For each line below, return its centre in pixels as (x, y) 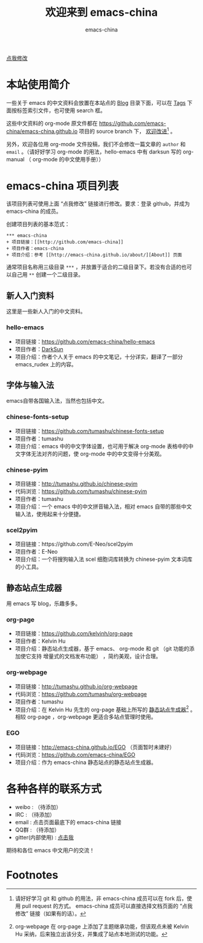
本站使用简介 (38, 85)
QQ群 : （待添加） (37, 830)
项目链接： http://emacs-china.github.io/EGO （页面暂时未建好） (95, 747)
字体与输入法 (30, 385)
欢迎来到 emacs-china (101, 12)
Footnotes (32, 875)
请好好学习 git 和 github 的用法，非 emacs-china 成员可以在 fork (95, 898)
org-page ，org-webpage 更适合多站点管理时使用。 (92, 717)
